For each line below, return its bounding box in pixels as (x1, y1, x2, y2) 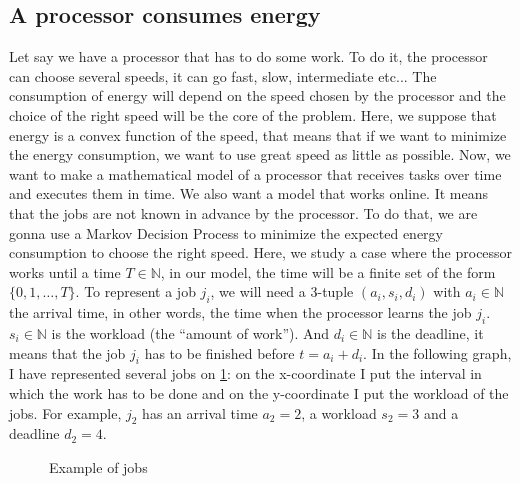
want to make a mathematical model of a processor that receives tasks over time (9, 163, 502, 184)
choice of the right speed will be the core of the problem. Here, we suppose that (9, 104, 497, 125)
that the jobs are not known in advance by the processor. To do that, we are (9, 202, 478, 223)
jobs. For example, (9, 402, 122, 423)
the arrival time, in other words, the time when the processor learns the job (9, 302, 472, 323)
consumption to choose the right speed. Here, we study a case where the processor (9, 242, 513, 263)
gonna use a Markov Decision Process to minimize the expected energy (9, 222, 443, 243)
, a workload (301, 402, 377, 423)
